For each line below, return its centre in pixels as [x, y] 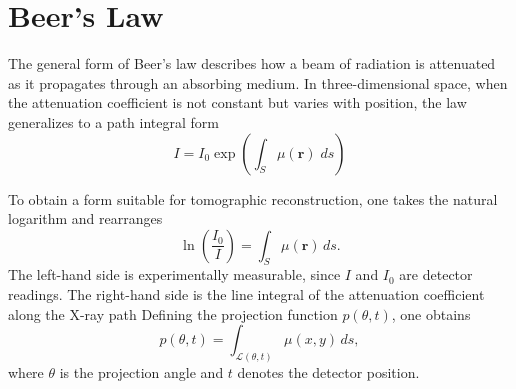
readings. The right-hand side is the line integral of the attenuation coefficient [246, 294]
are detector [436, 274]
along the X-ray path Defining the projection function [173, 313]
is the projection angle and [141, 372]
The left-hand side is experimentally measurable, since [174, 274]
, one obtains [431, 313]
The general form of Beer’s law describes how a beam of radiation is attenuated [252, 63]
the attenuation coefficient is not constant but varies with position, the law [237, 102]
